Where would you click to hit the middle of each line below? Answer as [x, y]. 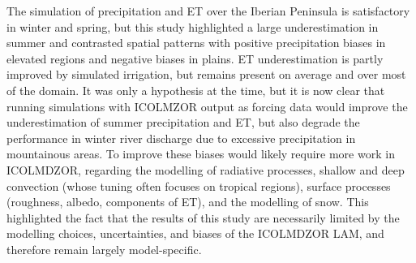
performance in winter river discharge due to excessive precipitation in [181, 138]
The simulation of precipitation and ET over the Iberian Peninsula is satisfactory [208, 11]
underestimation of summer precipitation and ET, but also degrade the [183, 122]
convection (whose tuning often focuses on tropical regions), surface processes [199, 185]
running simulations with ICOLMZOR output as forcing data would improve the [207, 106]
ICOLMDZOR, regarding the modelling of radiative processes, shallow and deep [206, 169]
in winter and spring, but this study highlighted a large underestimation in [193, 26]
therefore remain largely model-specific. [104, 249]
